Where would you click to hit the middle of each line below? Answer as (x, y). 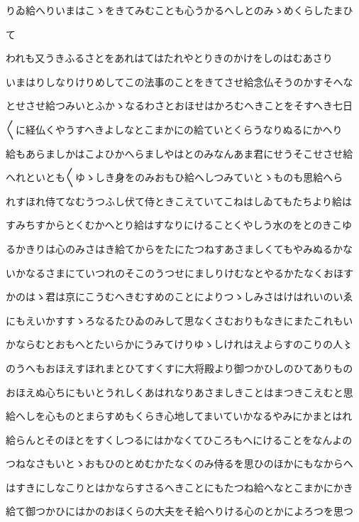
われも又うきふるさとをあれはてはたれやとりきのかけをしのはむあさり (169, 58)
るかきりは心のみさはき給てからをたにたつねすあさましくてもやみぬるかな (179, 248)
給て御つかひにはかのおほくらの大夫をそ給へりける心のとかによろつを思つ (179, 511)
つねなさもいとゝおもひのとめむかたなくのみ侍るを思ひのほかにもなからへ (179, 463)
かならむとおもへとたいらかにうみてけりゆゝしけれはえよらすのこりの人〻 (179, 344)
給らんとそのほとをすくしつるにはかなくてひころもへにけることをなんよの (179, 439)
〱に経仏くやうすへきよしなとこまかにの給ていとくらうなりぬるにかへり (174, 129)
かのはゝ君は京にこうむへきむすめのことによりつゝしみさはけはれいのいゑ (179, 297)
